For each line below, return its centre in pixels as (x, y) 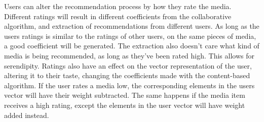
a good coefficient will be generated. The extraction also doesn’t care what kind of (132, 46)
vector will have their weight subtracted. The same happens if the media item (125, 95)
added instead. (27, 115)
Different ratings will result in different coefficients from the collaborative (118, 16)
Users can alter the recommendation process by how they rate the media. (118, 6)
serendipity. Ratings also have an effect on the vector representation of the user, (128, 65)
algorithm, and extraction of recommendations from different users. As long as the (132, 26)
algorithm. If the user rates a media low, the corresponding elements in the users (129, 85)
